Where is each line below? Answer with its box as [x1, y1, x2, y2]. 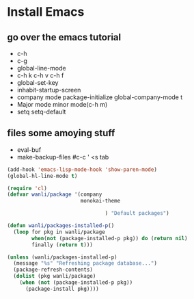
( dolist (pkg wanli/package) [13, 273, 96, 280]
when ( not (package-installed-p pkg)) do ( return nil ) [31, 235, 188, 242]
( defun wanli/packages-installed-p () [7, 222, 115, 229]
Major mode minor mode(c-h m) [16, 101, 108, 108]
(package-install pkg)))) [25, 285, 99, 292]
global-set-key [16, 79, 59, 86]
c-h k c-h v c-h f [16, 71, 64, 79]
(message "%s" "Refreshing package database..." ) [13, 260, 157, 267]
